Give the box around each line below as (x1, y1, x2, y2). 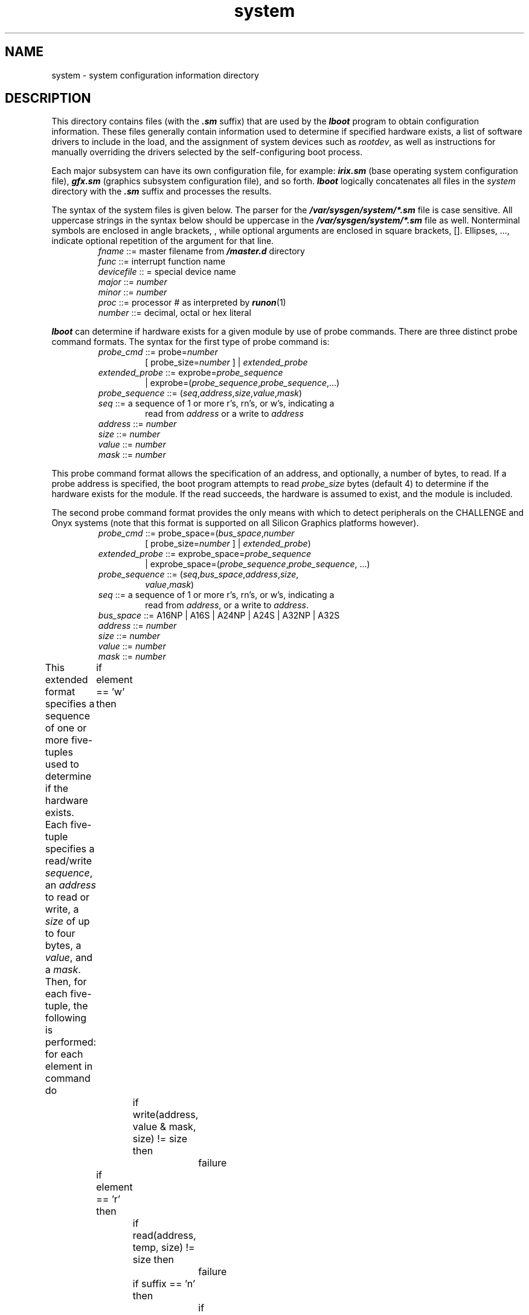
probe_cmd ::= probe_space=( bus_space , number (98, 528, 295, 539)
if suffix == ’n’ (132, 1278, 196, 1290)
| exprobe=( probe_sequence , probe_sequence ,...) (145, 378, 340, 388)
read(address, (132, 1229, 196, 1242)
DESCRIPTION (5, 91, 91, 106)
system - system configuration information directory (51, 69, 259, 80)
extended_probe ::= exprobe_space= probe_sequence (98, 548, 311, 559)
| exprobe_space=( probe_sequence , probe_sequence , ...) (145, 559, 370, 570)
